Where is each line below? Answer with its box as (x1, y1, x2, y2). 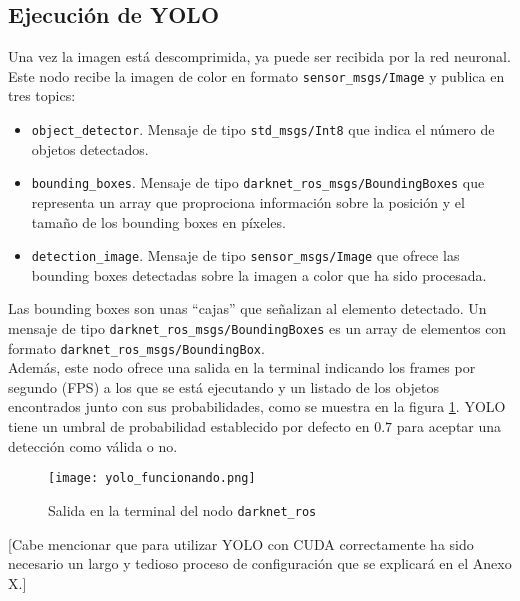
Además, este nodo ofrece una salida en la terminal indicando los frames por (8, 357, 476, 378)
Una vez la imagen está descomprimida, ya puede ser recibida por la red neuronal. (8, 46, 511, 67)
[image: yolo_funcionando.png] (48, 471, 256, 486)
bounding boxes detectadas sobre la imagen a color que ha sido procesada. (31, 264, 487, 285)
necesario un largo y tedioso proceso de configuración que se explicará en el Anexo (8, 553, 512, 574)
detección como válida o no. (8, 435, 178, 456)
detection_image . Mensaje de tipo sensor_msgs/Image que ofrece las (31, 245, 460, 266)
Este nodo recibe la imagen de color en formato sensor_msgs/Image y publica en (8, 65, 505, 86)
